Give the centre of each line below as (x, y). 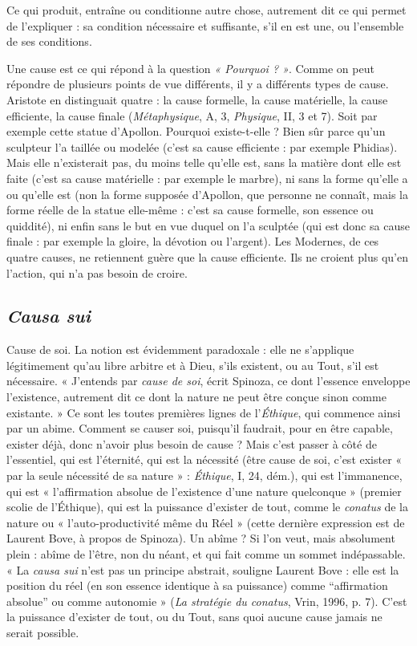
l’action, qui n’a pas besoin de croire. (97, 272)
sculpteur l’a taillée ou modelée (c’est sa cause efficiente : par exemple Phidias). (202, 146)
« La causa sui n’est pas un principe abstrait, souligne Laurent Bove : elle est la (203, 569)
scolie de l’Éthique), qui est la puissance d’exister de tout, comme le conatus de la (207, 507)
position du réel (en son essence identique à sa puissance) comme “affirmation (197, 585)
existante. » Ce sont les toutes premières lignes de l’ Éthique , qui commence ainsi (204, 412)
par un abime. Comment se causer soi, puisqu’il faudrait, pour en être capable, (200, 428)
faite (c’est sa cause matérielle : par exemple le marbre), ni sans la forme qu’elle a (207, 178)
